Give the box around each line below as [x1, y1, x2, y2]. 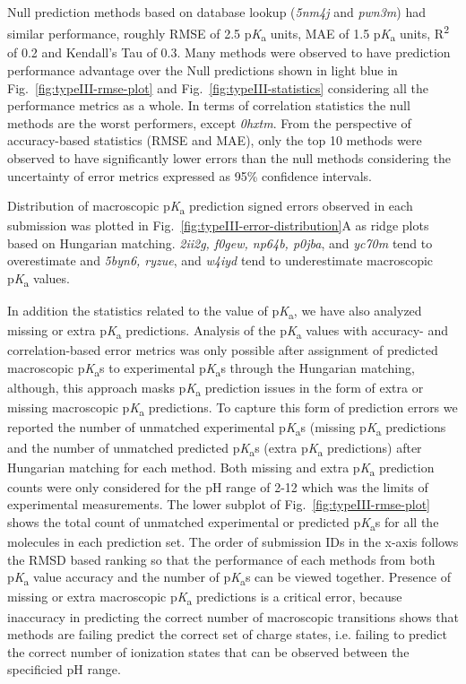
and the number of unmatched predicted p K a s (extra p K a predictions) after [7, 437, 422, 459]
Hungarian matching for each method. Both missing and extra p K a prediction [7, 457, 435, 479]
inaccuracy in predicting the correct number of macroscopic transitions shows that [7, 607, 459, 626]
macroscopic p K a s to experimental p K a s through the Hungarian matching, [7, 359, 415, 379]
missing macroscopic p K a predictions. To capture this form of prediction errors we [7, 398, 458, 420]
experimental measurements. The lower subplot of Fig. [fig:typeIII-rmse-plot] [7, 495, 430, 514]
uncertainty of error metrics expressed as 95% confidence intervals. [7, 166, 373, 185]
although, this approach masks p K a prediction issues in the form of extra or [7, 378, 424, 399]
